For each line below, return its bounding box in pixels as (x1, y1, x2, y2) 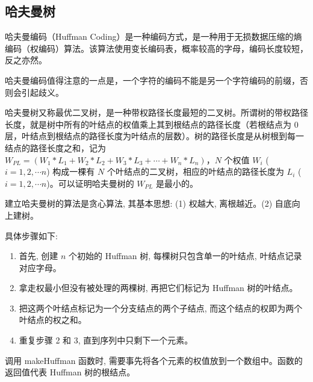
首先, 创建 (19, 249, 58, 262)
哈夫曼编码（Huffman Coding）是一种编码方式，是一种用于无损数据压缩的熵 (5, 30, 302, 43)
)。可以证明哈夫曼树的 (46, 177, 134, 189)
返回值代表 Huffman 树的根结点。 (5, 366, 135, 378)
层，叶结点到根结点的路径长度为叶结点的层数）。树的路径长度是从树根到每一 (5, 130, 304, 142)
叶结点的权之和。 (19, 313, 87, 326)
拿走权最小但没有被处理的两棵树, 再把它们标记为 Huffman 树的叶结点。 (19, 281, 298, 294)
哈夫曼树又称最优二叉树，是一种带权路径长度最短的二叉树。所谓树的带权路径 (5, 106, 308, 119)
